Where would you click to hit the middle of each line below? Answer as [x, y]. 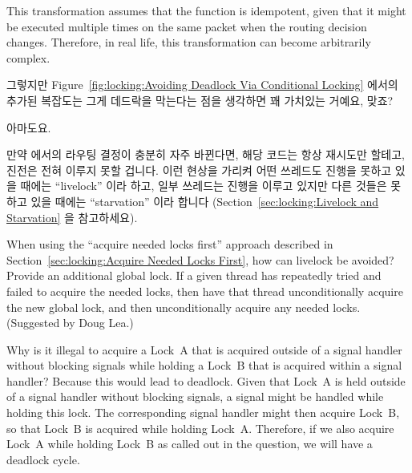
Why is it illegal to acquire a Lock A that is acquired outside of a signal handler [204, 349]
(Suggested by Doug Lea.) [70, 323]
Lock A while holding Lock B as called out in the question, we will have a [190, 444]
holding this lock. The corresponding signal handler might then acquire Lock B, [203, 412]
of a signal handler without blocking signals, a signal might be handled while [195, 396]
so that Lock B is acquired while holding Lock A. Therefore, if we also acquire [200, 428]
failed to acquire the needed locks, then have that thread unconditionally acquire [205, 291]
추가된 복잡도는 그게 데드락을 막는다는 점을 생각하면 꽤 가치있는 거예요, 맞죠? [200, 100]
